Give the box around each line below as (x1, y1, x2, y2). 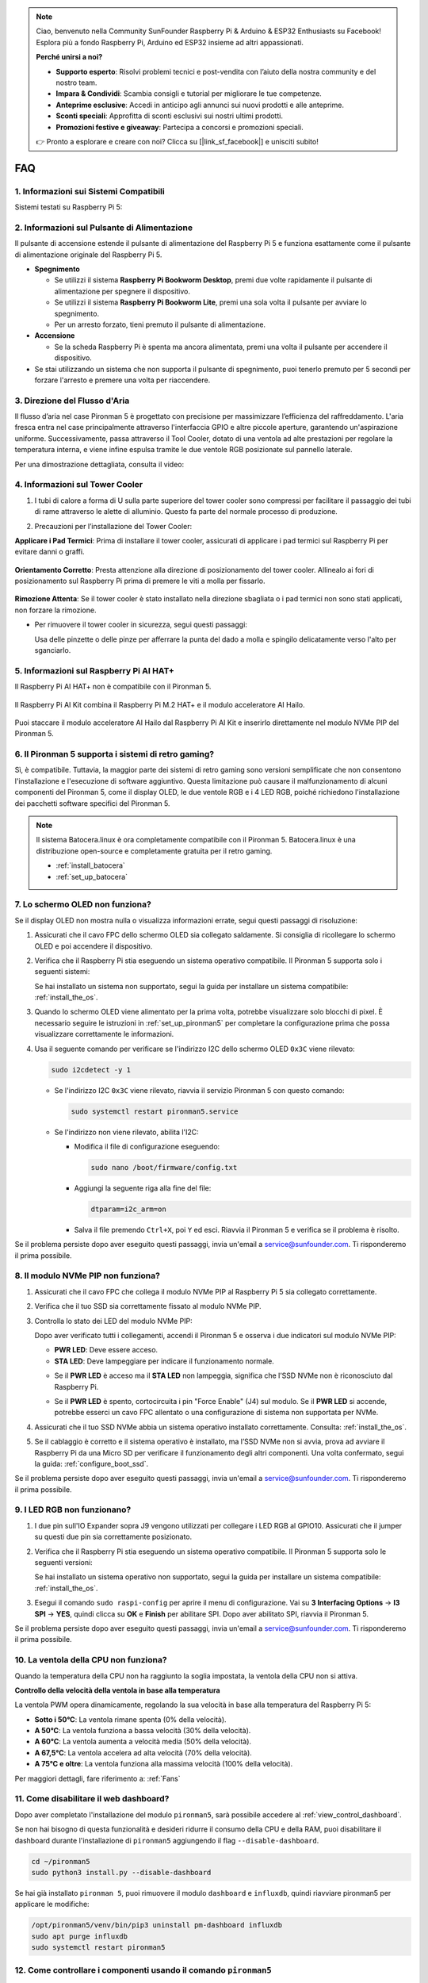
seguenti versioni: (34, 1558, 93, 1567)
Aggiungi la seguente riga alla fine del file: (74, 1183, 212, 1193)
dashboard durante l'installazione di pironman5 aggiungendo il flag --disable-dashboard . (14, 1835, 319, 1845)
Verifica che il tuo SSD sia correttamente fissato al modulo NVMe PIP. (34, 1302, 262, 1311)
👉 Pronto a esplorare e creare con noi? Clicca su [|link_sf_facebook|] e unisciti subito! (36, 136, 319, 146)
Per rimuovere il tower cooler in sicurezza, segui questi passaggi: (34, 619, 247, 630)
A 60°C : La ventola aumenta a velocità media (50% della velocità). (34, 1737, 252, 1747)
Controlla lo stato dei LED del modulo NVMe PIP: (34, 1316, 193, 1325)
